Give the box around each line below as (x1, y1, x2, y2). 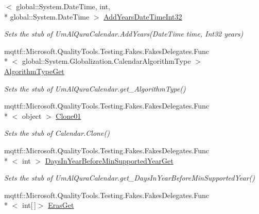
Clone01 (56, 110, 81, 121)
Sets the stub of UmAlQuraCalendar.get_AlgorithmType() (4, 83, 186, 94)
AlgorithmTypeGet (4, 65, 64, 76)
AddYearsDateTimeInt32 (103, 11, 182, 22)
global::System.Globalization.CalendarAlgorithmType (22, 56, 191, 66)
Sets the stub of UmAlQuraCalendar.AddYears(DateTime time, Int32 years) (4, 28, 244, 39)
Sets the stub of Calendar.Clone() (4, 128, 110, 138)
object (22, 110, 42, 121)
